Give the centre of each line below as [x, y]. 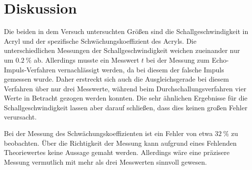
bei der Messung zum [178, 59]
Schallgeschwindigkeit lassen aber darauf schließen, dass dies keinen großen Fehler [126, 107]
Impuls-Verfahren [30, 69]
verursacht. [20, 117]
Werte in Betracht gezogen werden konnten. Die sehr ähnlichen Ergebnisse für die [126, 98]
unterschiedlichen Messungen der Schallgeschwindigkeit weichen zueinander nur [122, 50]
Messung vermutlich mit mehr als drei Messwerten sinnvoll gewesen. [106, 161]
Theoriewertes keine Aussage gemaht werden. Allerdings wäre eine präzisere [117, 152]
